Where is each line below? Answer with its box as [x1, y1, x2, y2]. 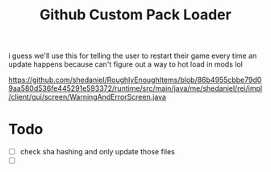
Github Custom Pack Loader [40, 6, 231, 24]
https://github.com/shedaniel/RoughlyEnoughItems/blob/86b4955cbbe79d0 [8, 75, 262, 85]
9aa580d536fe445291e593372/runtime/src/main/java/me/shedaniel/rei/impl [8, 84, 263, 93]
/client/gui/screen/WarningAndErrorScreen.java [8, 92, 167, 102]
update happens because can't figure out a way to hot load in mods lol [8, 59, 244, 69]
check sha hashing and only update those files [19, 147, 175, 157]
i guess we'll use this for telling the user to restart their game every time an [8, 51, 257, 61]
